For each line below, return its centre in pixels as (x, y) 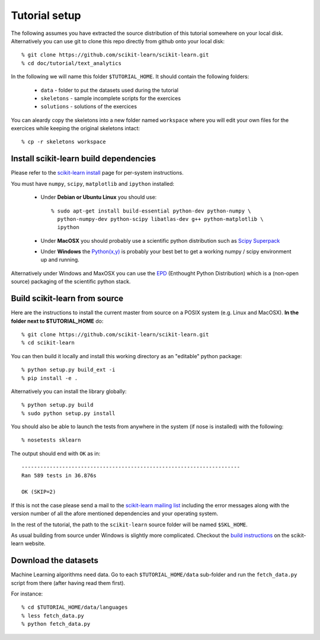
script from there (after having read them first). (68, 583)
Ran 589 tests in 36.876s (59, 475)
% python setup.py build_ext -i (68, 370)
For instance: (27, 594)
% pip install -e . (50, 378)
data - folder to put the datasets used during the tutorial (110, 90)
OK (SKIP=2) (39, 492)
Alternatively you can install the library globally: (69, 391)
